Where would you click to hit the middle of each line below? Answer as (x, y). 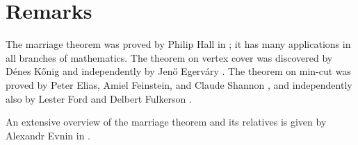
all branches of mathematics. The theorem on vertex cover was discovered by (169, 57)
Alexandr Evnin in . (48, 135)
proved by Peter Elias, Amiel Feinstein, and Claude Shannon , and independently (179, 84)
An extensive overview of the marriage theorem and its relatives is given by (166, 122)
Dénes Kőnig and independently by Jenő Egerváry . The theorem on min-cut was (179, 71)
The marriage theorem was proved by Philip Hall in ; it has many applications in (178, 44)
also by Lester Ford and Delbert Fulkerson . (99, 98)
